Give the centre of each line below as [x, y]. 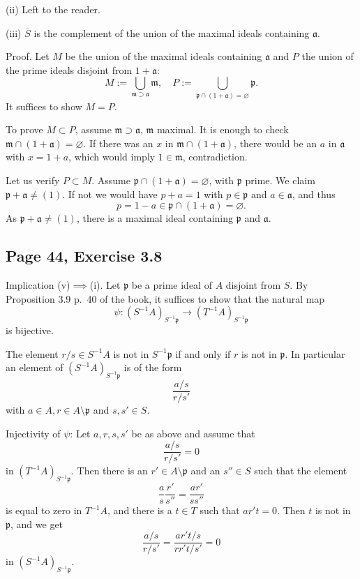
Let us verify [33, 180]
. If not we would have [110, 194]
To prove [24, 129]
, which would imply [112, 157]
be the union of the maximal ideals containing [164, 56]
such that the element [301, 471]
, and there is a [140, 510]
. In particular [315, 353]
